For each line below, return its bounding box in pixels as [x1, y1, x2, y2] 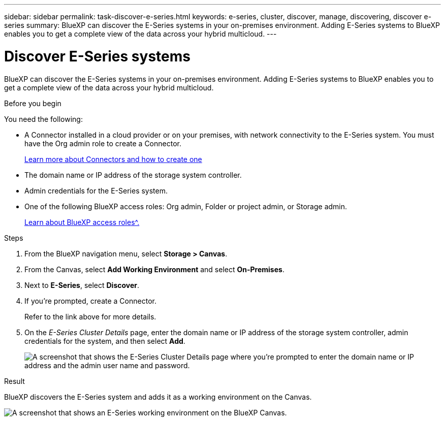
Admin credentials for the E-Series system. [24, 186, 168, 195]
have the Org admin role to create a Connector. [24, 139, 181, 148]
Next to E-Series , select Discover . [24, 280, 140, 289]
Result [4, 376, 25, 385]
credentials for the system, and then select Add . [24, 336, 185, 345]
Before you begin [4, 99, 61, 108]
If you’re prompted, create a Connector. [24, 296, 156, 305]
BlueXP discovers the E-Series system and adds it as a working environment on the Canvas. [4, 392, 312, 401]
